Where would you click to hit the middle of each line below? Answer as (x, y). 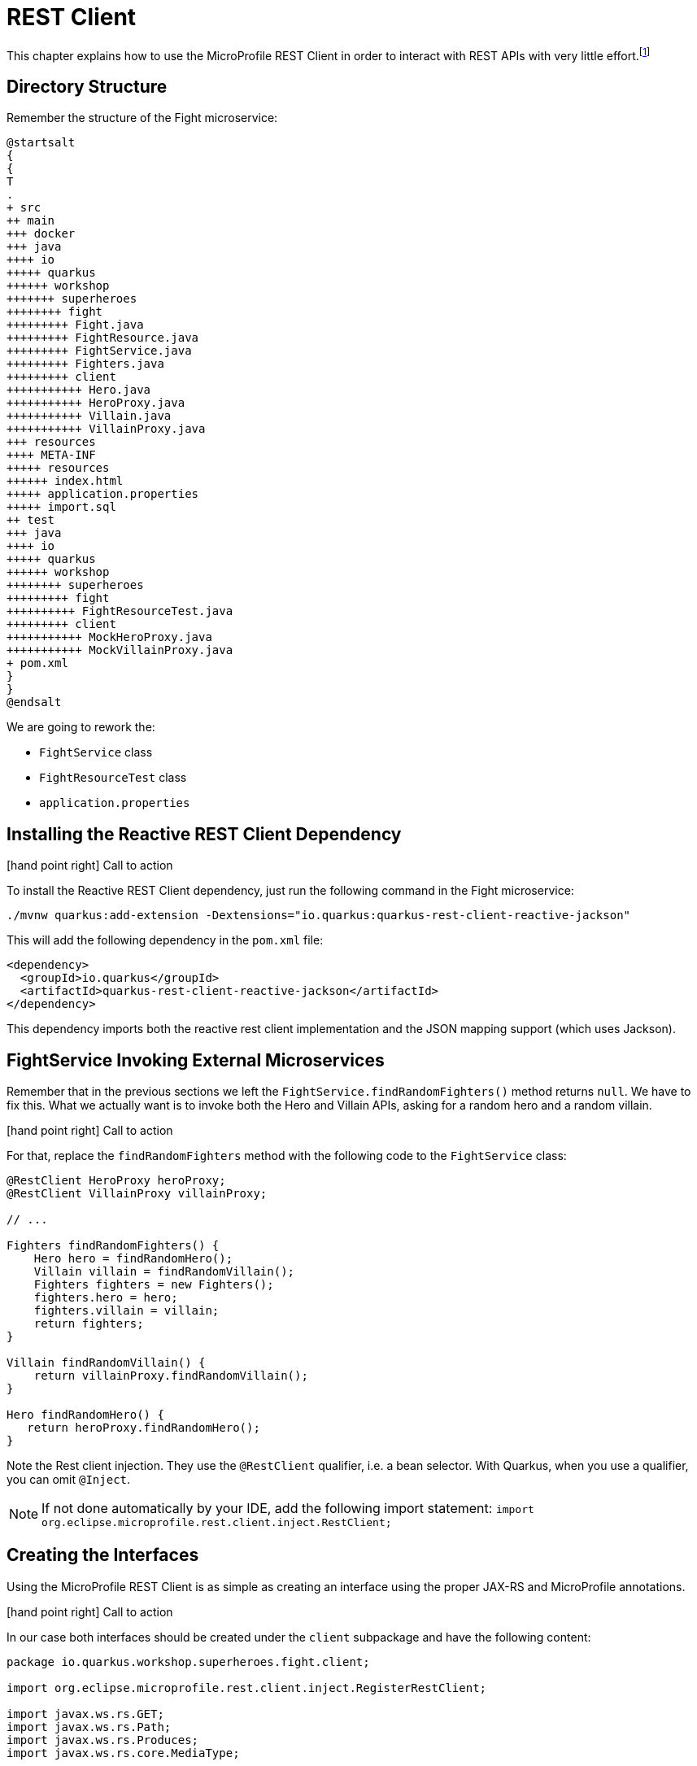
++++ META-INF (51, 455)
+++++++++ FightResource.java (103, 338)
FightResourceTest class (113, 778)
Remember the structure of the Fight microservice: (142, 118)
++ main (31, 221)
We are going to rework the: (81, 727)
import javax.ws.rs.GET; (85, 1714)
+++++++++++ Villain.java (89, 416)
